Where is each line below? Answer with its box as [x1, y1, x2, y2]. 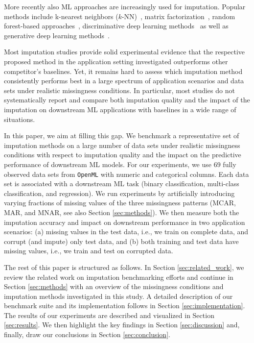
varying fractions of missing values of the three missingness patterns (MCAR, [4, 197, 236, 208]
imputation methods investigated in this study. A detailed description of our [4, 291, 233, 301]
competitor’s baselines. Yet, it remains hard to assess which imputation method [4, 66, 243, 76]
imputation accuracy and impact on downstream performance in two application [4, 217, 245, 227]
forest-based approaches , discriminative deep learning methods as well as [4, 21, 229, 31]
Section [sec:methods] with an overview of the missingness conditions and [4, 281, 224, 292]
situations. [4, 114, 35, 124]
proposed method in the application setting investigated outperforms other [4, 56, 228, 66]
